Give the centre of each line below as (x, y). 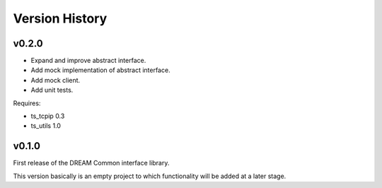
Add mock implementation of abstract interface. (100, 70)
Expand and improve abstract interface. (88, 61)
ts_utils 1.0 (46, 126)
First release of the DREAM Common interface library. (91, 163)
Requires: (27, 103)
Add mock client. (56, 80)
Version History (60, 18)
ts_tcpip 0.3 (48, 116)
